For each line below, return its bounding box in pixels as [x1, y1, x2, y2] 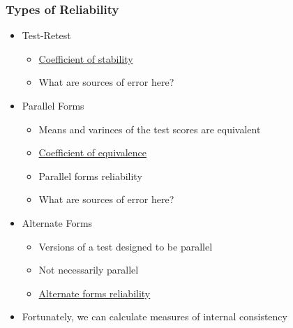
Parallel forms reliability [38, 168, 142, 183]
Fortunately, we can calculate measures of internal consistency [22, 309, 287, 324]
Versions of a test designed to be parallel [38, 239, 213, 253]
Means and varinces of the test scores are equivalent [38, 121, 261, 136]
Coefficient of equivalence [38, 145, 146, 160]
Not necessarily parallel [38, 262, 139, 277]
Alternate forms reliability [38, 285, 151, 300]
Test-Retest [22, 28, 71, 43]
